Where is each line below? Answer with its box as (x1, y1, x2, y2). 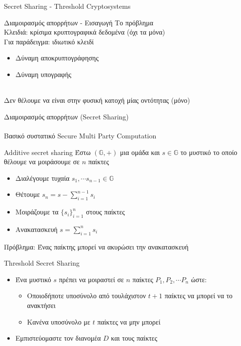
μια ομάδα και (120, 147, 160, 157)
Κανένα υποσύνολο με (27, 316, 91, 327)
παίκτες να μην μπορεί (97, 316, 161, 327)
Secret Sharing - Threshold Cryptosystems (4, 1, 131, 11)
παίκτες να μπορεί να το (164, 290, 233, 301)
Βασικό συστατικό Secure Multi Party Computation (4, 130, 157, 140)
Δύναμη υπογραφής (15, 69, 71, 79)
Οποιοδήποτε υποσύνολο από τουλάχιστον (27, 290, 146, 301)
